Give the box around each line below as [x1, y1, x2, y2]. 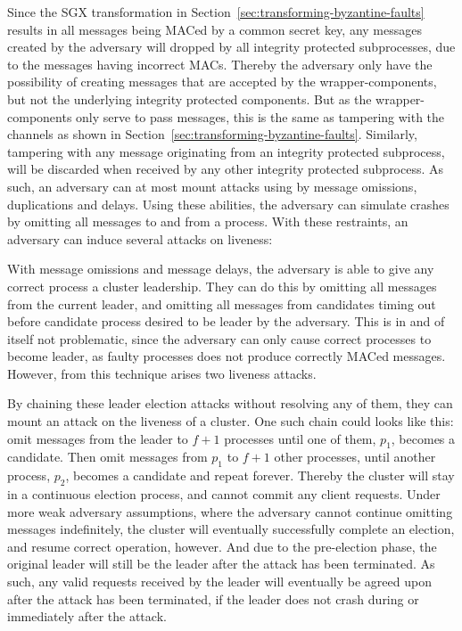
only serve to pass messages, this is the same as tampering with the [76, 107, 445, 126]
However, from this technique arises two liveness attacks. [7, 364, 317, 382]
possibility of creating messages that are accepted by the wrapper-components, [7, 72, 437, 91]
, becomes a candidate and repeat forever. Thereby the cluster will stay [65, 466, 455, 485]
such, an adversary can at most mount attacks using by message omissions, [7, 176, 417, 195]
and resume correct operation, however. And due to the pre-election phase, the [7, 537, 437, 555]
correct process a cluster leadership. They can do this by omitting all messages [7, 276, 437, 295]
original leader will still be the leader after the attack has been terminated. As [7, 554, 435, 573]
